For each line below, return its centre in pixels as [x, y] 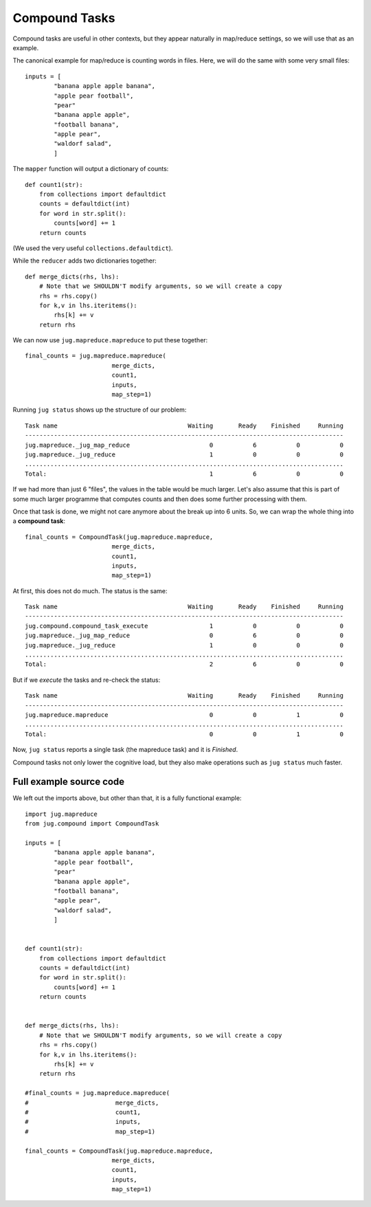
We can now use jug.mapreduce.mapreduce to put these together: [110, 340]
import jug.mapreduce [61, 814]
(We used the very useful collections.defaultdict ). [93, 248]
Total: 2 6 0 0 [184, 664]
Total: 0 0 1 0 [184, 734]
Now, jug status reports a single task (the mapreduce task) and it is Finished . [125, 750]
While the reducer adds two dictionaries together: [85, 261]
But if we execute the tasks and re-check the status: [87, 680]
